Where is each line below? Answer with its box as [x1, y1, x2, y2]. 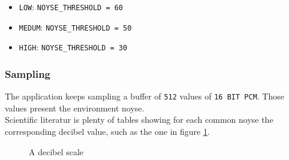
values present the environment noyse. [5, 101, 144, 114]
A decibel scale [29, 145, 84, 158]
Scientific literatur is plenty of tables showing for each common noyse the [5, 113, 273, 126]
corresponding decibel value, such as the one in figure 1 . [5, 125, 210, 138]
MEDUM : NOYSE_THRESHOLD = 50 [19, 20, 132, 33]
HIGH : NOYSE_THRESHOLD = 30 [19, 41, 128, 53]
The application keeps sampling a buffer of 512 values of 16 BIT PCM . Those [5, 90, 284, 102]
